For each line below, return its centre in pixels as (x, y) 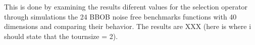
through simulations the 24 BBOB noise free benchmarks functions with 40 (120, 16)
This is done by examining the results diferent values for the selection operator (126, 6)
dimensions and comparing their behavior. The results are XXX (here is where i (128, 26)
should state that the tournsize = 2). (61, 36)
